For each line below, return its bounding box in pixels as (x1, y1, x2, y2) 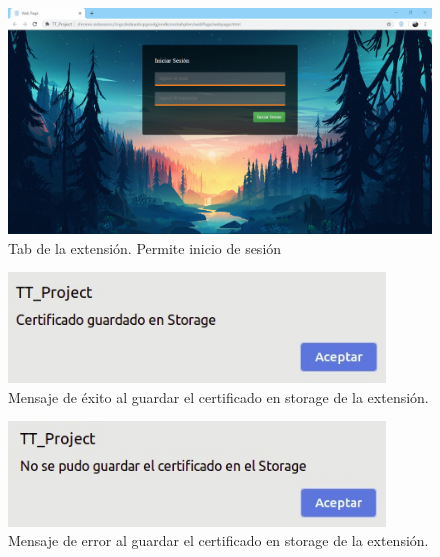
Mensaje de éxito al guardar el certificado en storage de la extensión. (8, 386, 429, 407)
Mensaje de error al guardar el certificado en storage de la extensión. (8, 530, 429, 551)
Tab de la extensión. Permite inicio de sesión (8, 237, 282, 258)
